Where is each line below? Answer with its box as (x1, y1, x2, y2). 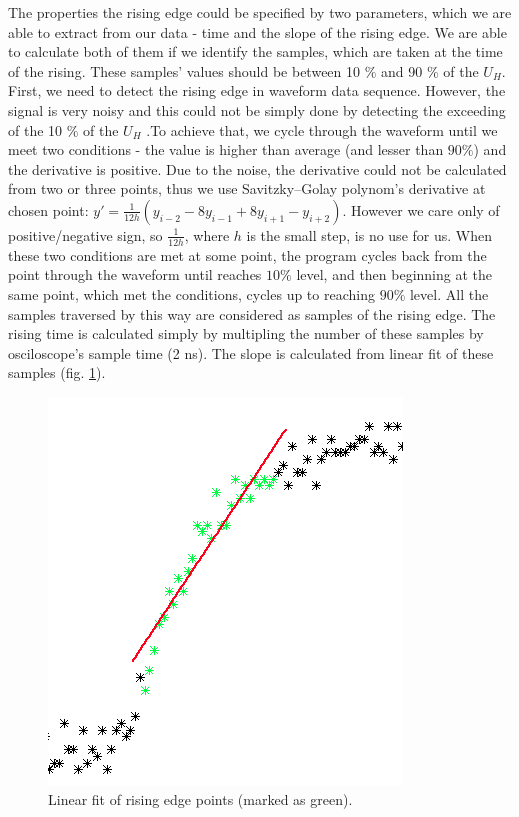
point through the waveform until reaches (8, 264, 262, 285)
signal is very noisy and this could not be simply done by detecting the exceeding (8, 99, 506, 120)
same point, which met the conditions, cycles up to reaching (8, 283, 375, 304)
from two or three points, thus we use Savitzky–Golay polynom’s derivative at (8, 178, 486, 199)
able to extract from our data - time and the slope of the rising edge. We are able (8, 21, 507, 42)
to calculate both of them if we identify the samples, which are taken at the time (8, 41, 503, 62)
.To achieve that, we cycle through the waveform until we (146, 119, 498, 140)
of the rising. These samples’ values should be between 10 (8, 60, 361, 81)
